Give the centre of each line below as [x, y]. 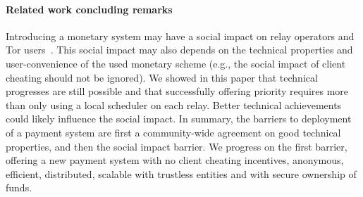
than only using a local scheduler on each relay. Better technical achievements [174, 104]
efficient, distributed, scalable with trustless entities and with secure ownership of [181, 173]
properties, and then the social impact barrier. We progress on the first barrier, [177, 146]
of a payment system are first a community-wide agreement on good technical [173, 132]
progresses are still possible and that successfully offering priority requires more [177, 91]
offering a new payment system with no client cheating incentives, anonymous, [175, 160]
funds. [19, 188]
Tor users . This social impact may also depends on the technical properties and [179, 50]
